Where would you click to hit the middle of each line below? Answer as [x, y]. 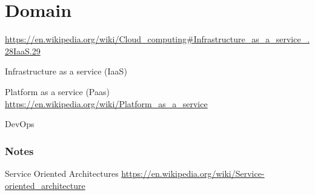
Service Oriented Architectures [62, 173]
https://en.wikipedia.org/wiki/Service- [193, 173]
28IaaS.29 [23, 51]
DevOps [20, 124]
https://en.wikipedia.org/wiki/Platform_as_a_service [106, 103]
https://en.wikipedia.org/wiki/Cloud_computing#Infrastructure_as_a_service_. [157, 39]
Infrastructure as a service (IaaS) [66, 71]
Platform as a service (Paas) [57, 91]
